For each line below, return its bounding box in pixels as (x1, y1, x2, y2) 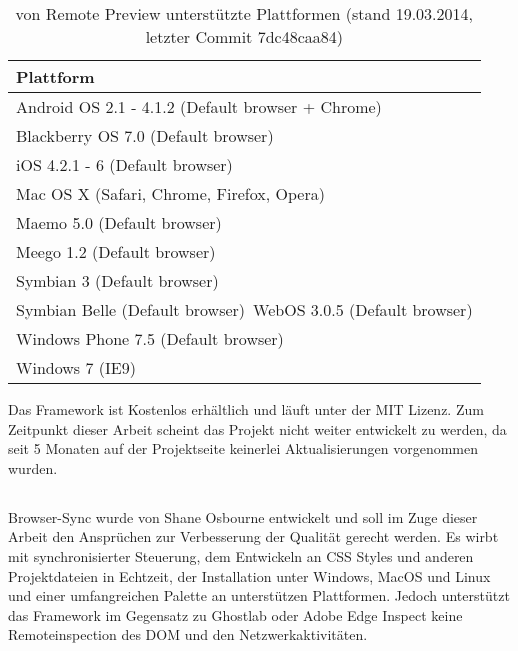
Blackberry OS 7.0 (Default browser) (16, 124, 274, 147)
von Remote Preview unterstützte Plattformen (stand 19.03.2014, (15, 2, 474, 25)
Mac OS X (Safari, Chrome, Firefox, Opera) (16, 182, 325, 205)
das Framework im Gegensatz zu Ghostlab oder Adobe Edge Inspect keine (8, 604, 463, 625)
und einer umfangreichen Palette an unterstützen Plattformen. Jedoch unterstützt (8, 585, 510, 606)
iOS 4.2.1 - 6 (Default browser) (16, 153, 233, 176)
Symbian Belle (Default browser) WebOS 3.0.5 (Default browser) (16, 298, 473, 321)
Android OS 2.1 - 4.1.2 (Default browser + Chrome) (16, 95, 382, 118)
